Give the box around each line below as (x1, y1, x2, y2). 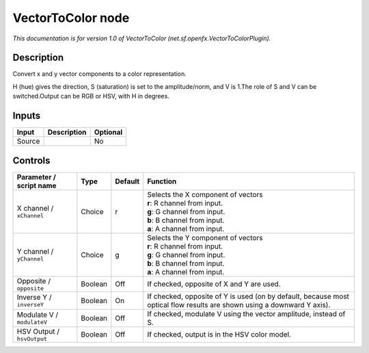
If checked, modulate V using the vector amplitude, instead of (147, 309, 346, 318)
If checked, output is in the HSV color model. (147, 330, 292, 339)
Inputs (12, 110, 41, 122)
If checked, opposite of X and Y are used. (147, 279, 282, 289)
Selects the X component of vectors (147, 189, 263, 199)
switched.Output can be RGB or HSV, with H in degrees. (12, 92, 170, 101)
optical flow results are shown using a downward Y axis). (147, 300, 331, 309)
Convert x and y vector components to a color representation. (12, 70, 187, 78)
